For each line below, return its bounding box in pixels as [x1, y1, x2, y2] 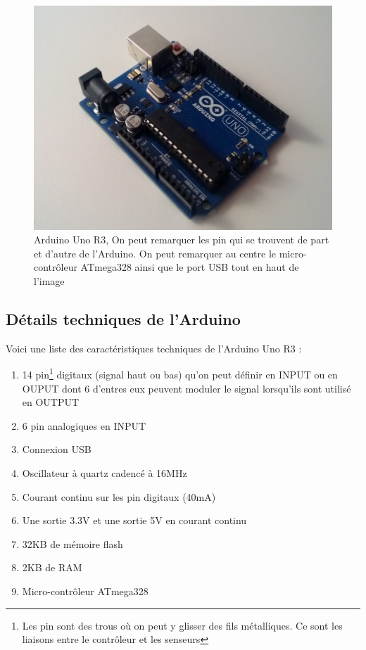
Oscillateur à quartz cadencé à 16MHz [22, 466, 187, 480]
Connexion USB [22, 442, 91, 457]
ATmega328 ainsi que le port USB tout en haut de [80, 260, 299, 274]
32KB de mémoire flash [22, 536, 123, 551]
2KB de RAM [22, 560, 82, 575]
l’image [34, 273, 65, 288]
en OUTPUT [22, 395, 80, 409]
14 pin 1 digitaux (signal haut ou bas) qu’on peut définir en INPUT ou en [22, 365, 338, 382]
